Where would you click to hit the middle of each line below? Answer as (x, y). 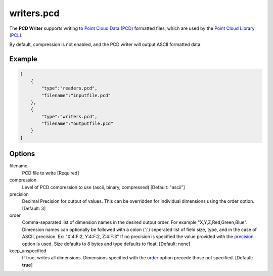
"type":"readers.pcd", (70, 88)
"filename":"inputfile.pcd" (76, 95)
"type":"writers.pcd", (70, 117)
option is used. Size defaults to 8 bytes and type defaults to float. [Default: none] (106, 244)
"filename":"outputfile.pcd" (77, 124)
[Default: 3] (34, 208)
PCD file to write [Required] (51, 173)
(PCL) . (16, 35)
